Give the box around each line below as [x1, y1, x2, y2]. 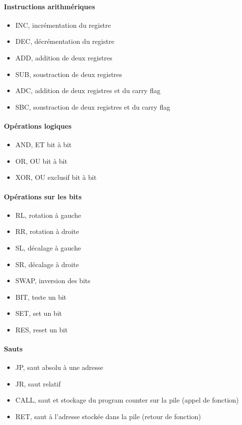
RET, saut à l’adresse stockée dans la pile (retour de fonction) [15, 411, 201, 422]
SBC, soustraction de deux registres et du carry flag [15, 101, 170, 112]
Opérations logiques [4, 120, 72, 131]
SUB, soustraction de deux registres [15, 69, 122, 79]
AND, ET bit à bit [15, 139, 72, 150]
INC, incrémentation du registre [15, 19, 111, 30]
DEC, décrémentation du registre [15, 36, 114, 46]
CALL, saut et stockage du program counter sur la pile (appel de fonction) [15, 395, 239, 405]
